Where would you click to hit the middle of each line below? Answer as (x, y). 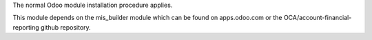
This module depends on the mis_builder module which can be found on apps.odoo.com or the (147, 18)
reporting (26, 27)
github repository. (65, 27)
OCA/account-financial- (318, 18)
